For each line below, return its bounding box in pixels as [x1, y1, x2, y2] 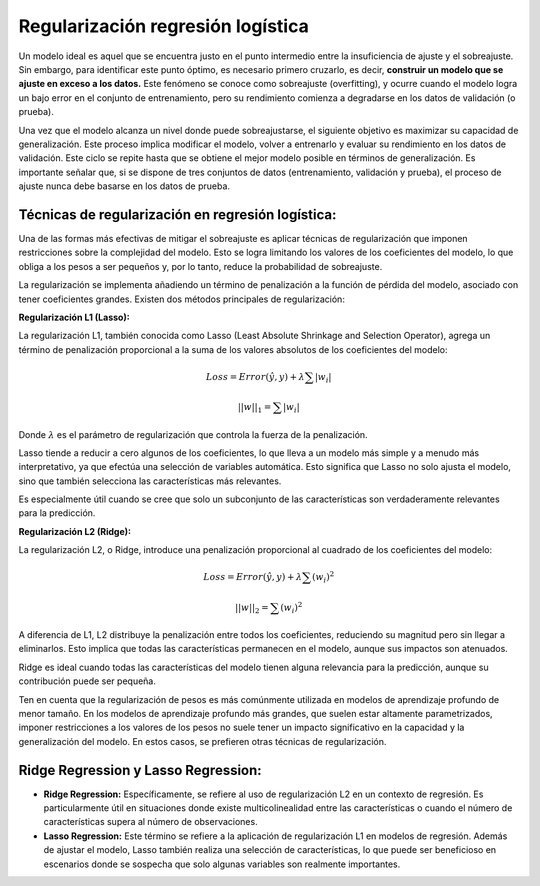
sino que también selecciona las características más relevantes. [18, 475, 282, 487]
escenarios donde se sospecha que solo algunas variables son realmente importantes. [43, 858, 401, 870]
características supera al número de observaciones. [43, 816, 259, 828]
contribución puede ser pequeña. [18, 675, 157, 687]
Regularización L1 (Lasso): [18, 311, 130, 323]
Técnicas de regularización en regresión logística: [18, 206, 337, 223]
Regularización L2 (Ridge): [18, 525, 132, 537]
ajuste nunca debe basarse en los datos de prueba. [18, 180, 230, 192]
